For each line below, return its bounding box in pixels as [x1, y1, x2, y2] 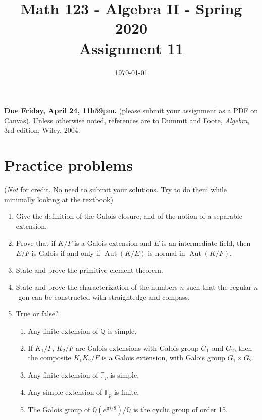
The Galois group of [28, 404, 90, 414]
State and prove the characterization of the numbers [16, 282, 178, 292]
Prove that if [16, 238, 56, 248]
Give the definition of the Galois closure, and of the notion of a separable [16, 211, 242, 221]
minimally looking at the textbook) [4, 194, 113, 204]
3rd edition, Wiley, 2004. [4, 125, 80, 135]
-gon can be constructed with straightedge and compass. [16, 291, 190, 302]
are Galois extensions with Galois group [76, 342, 199, 353]
